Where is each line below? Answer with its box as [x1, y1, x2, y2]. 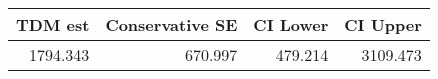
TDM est [16, 13, 90, 36]
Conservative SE [105, 13, 238, 36]
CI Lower [253, 13, 329, 36]
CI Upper [344, 13, 422, 36]
